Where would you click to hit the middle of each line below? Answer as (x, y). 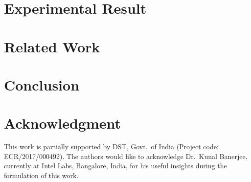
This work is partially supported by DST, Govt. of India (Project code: (111, 147)
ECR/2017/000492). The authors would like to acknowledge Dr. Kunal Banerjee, (126, 156)
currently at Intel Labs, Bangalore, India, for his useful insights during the (115, 166)
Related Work (52, 46)
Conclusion (42, 84)
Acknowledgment (62, 123)
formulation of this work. (41, 175)
